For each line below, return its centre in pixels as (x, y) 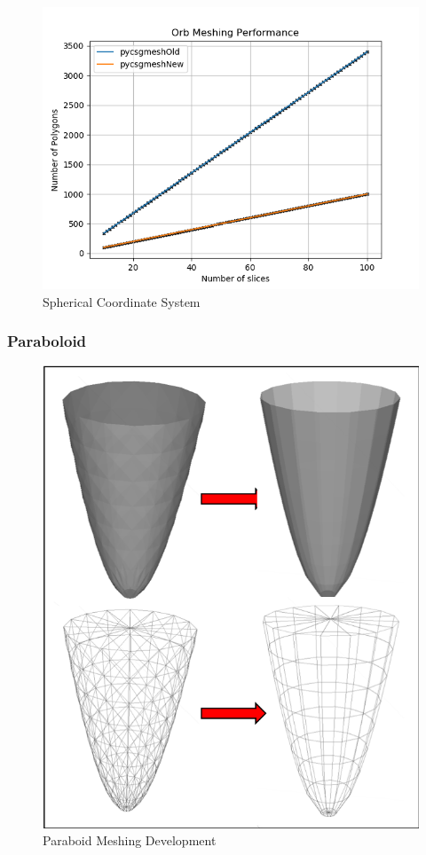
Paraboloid (47, 341)
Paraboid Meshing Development (130, 840)
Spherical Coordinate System (122, 301)
